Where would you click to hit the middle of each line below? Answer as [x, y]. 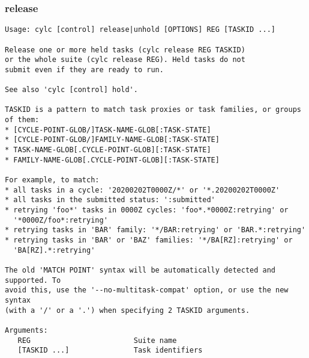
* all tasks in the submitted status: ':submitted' [110, 200]
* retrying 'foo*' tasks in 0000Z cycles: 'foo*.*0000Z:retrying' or [147, 210]
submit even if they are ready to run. [84, 69]
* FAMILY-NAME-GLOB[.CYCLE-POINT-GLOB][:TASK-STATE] [112, 160]
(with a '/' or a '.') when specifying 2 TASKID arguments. [127, 310]
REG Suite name [97, 340]
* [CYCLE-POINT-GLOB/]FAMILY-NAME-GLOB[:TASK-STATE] [112, 140]
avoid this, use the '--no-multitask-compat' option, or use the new [147, 290]
